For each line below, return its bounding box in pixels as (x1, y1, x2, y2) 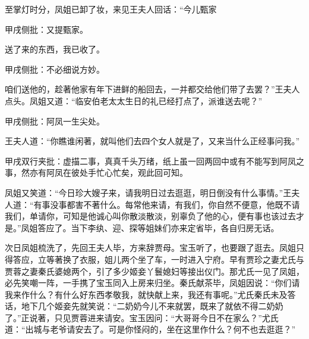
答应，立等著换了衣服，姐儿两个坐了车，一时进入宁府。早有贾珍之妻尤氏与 (12, 253, 304, 265)
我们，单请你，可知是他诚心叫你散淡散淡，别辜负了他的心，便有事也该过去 (5, 210, 296, 222)
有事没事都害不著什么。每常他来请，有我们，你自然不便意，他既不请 (33, 198, 300, 210)
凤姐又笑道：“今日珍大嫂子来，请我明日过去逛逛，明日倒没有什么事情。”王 (5, 186, 292, 198)
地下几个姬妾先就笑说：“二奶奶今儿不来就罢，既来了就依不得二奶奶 (21, 300, 283, 312)
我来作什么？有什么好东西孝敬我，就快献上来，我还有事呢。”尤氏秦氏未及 (5, 288, 288, 300)
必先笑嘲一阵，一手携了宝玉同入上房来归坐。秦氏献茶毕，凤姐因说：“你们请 (5, 276, 300, 289)
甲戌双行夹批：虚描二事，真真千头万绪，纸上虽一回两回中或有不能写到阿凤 (5, 154, 296, 167)
